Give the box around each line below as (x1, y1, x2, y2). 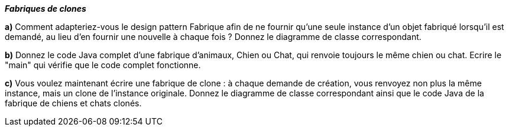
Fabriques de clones (5, 4, 86, 14)
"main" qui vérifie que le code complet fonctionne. (5, 60, 201, 70)
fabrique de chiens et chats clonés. (5, 98, 142, 108)
